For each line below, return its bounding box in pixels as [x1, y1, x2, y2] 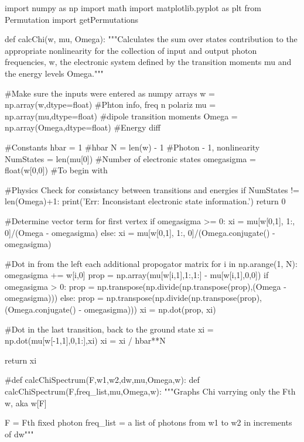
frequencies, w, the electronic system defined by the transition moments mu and [5, 56, 292, 68]
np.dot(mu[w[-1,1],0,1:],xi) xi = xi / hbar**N [5, 334, 166, 347]
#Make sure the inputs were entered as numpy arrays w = [5, 87, 216, 99]
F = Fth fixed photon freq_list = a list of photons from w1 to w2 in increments [5, 416, 292, 429]
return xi [5, 354, 37, 366]
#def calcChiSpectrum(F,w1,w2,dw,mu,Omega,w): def [5, 374, 200, 386]
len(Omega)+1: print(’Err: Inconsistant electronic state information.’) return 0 [5, 195, 286, 207]
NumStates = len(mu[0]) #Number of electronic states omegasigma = [5, 152, 256, 165]
